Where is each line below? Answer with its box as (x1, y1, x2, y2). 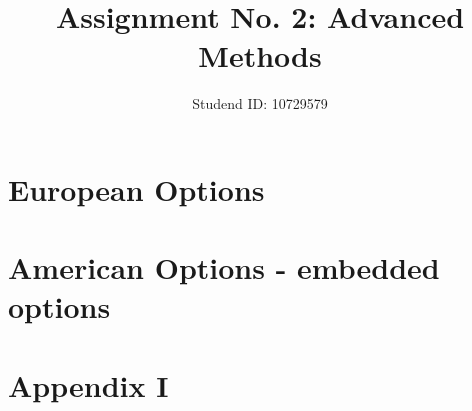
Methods (198, 35, 322, 76)
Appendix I (8, 364, 169, 405)
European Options (8, 168, 265, 209)
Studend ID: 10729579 (192, 93, 328, 114)
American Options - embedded (8, 247, 440, 288)
